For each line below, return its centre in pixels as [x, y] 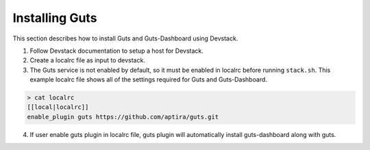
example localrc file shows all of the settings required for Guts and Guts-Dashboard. [148, 79]
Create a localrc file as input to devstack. [87, 60]
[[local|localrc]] [58, 107]
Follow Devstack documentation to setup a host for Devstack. [116, 51]
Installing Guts [55, 18]
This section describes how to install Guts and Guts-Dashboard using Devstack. [125, 38]
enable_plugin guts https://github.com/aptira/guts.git [123, 117]
